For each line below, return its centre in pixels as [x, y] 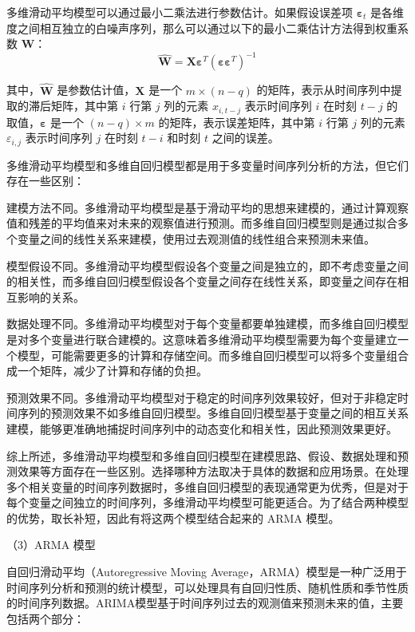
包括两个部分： [45, 618]
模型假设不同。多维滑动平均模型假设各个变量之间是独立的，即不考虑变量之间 [207, 265]
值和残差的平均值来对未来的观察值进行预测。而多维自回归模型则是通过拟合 [202, 223]
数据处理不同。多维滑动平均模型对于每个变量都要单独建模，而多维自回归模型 [207, 324]
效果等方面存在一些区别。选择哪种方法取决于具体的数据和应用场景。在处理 [213, 471]
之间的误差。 [245, 138]
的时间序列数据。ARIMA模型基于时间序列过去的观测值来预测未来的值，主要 [205, 603]
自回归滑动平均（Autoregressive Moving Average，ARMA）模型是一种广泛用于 [207, 572]
